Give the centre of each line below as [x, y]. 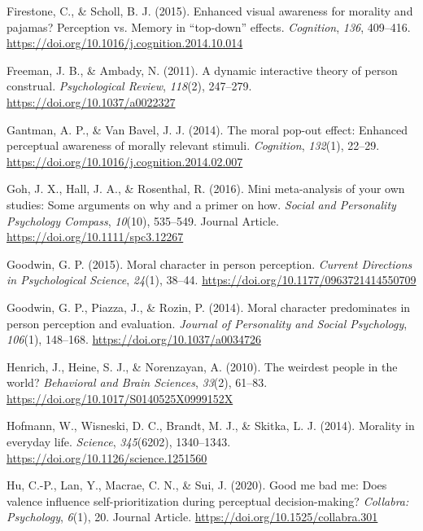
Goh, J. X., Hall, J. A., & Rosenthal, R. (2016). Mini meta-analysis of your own [206, 189]
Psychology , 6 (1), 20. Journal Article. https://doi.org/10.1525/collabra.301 [192, 517]
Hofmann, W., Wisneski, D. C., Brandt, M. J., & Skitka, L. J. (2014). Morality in [211, 426]
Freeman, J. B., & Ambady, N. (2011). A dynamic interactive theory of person [202, 70]
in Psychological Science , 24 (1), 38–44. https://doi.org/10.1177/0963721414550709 [211, 280]
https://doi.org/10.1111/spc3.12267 [95, 237]
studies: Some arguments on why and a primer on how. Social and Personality [201, 204]
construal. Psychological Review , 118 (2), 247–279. [129, 86]
